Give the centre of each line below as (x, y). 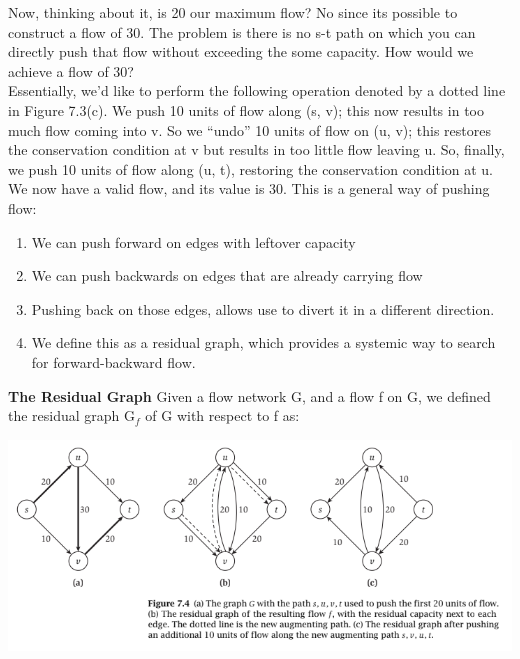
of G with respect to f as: (222, 415)
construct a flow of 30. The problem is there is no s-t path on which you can (242, 31)
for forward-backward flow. (113, 361)
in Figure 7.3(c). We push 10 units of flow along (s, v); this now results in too (246, 109)
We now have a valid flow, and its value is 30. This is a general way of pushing (249, 188)
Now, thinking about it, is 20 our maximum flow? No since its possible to (233, 12)
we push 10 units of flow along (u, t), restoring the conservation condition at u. (251, 168)
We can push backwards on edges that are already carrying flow (227, 275)
